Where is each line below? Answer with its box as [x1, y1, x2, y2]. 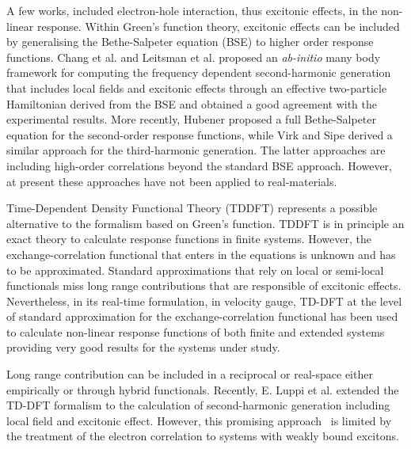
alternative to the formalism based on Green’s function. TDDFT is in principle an [6, 215, 405, 231]
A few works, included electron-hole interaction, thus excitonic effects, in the [6, 2, 378, 18]
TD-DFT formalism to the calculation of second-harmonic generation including [6, 397, 390, 413]
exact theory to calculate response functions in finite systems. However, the [6, 230, 371, 247]
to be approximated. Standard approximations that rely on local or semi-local [6, 261, 384, 278]
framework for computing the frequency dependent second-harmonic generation [6, 64, 391, 81]
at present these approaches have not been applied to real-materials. [6, 173, 337, 189]
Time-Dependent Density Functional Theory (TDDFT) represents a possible [6, 200, 378, 216]
